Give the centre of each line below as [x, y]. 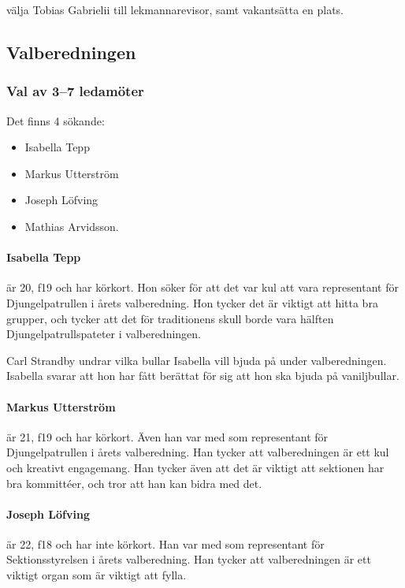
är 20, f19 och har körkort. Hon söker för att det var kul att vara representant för [202, 287]
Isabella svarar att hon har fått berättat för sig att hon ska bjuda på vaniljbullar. [203, 376]
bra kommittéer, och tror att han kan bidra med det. [134, 483]
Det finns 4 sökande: [56, 120]
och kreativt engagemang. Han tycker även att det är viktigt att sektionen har [195, 467]
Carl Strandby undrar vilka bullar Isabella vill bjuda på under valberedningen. [197, 360]
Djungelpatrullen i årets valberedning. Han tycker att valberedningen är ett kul [198, 452]
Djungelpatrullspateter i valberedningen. [104, 334]
